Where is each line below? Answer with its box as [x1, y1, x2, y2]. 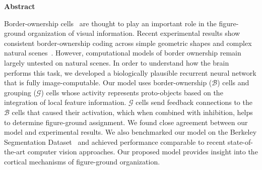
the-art [4, 146, 26, 157]
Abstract [4, 1, 35, 11]
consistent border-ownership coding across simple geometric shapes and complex [4, 37, 252, 48]
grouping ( [4, 87, 36, 97]
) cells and [217, 77, 249, 88]
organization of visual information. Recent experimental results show [28, 28, 240, 38]
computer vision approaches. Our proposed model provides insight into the [27, 146, 258, 157]
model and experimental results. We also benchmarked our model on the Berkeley [4, 127, 257, 137]
